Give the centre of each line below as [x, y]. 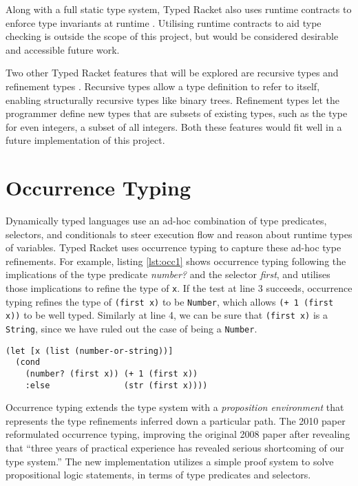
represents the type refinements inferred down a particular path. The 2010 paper [176, 420]
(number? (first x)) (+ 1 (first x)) [112, 373]
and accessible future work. [63, 49]
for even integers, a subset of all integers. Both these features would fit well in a [174, 126]
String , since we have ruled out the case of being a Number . [131, 328]
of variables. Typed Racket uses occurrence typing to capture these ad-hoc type [173, 247]
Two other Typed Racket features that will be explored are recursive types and [172, 73]
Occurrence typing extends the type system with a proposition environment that [175, 407]
